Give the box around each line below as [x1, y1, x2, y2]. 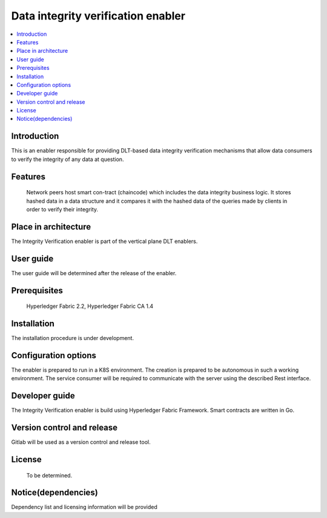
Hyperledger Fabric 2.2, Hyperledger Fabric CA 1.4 [26, 302, 154, 310]
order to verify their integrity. [26, 205, 99, 213]
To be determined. [26, 471, 73, 479]
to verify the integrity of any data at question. [11, 155, 124, 163]
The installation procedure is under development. [11, 335, 134, 342]
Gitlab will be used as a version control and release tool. [11, 438, 151, 446]
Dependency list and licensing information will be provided [11, 503, 157, 511]
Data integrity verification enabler [11, 9, 186, 22]
